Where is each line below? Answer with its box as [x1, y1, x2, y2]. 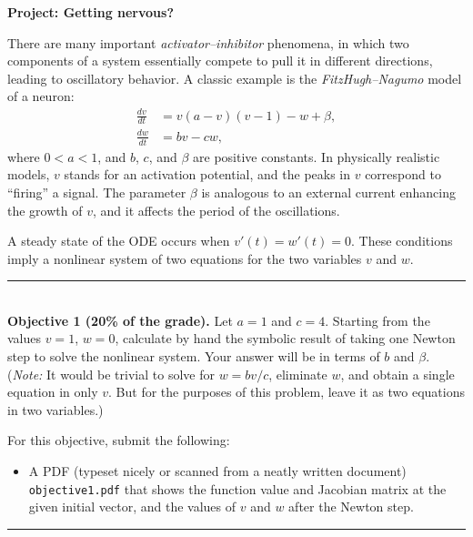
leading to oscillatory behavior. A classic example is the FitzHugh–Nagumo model [7, 68, 462, 87]
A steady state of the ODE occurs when [7, 231, 230, 250]
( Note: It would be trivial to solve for [7, 364, 215, 383]
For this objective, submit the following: [7, 431, 230, 450]
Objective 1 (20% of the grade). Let [7, 310, 233, 329]
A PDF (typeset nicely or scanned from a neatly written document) [28, 461, 407, 481]
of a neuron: [7, 86, 75, 106]
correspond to [365, 165, 441, 184]
